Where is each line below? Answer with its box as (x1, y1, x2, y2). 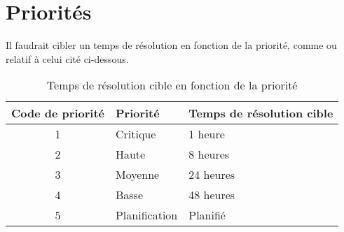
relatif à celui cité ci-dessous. (6, 51, 129, 66)
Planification (115, 207, 178, 224)
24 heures (188, 166, 235, 183)
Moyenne (115, 166, 160, 183)
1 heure (188, 126, 225, 143)
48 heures (188, 187, 235, 203)
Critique (115, 126, 156, 143)
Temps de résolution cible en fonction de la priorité (46, 77, 298, 94)
